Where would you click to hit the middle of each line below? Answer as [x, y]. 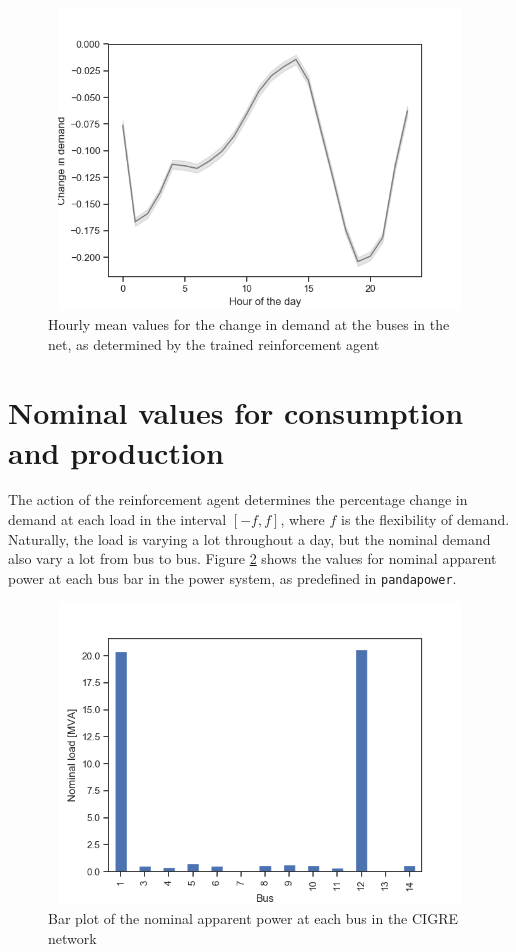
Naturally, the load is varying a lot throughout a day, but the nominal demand [249, 538]
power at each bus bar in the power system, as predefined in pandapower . [232, 577]
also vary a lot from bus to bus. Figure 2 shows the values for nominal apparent [252, 558]
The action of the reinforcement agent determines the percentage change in [238, 499]
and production [116, 451]
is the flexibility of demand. [425, 519]
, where [302, 519]
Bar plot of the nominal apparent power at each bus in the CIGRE [253, 918]
